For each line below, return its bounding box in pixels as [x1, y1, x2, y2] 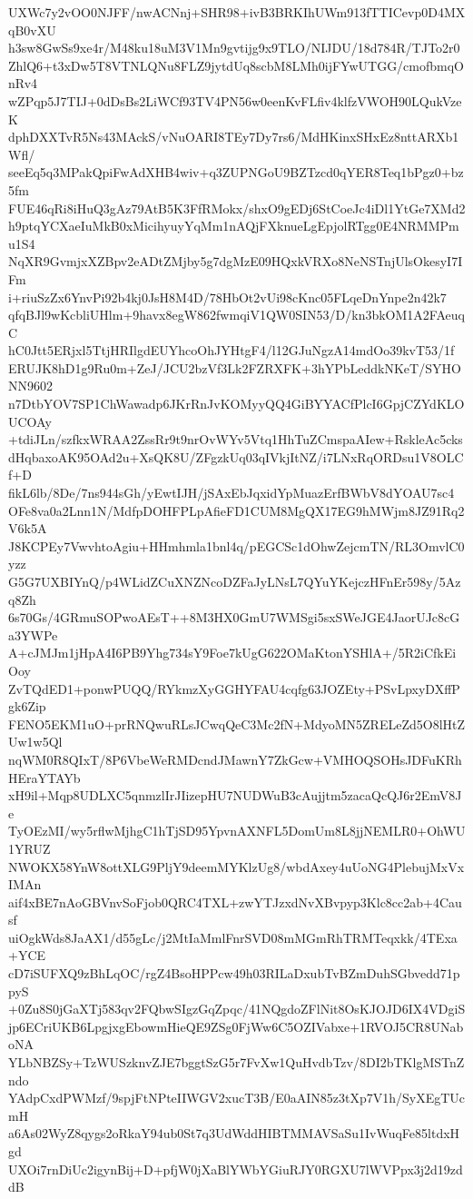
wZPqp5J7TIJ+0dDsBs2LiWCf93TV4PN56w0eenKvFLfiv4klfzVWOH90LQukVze [8, 91, 462, 110]
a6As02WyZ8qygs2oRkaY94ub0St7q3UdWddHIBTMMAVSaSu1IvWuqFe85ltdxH [8, 1124, 460, 1143]
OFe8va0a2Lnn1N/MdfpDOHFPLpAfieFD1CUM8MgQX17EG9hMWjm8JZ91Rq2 [8, 500, 465, 520]
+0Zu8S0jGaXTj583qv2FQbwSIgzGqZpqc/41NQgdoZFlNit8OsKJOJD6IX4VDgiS [8, 999, 466, 1018]
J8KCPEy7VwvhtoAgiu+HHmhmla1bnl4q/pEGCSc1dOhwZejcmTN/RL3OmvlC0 [8, 536, 465, 555]
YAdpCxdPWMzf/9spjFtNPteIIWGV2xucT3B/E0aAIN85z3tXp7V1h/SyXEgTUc [8, 1088, 466, 1107]
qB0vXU [8, 20, 56, 39]
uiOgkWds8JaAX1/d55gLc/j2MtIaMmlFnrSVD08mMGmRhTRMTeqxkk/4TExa [8, 927, 458, 946]
